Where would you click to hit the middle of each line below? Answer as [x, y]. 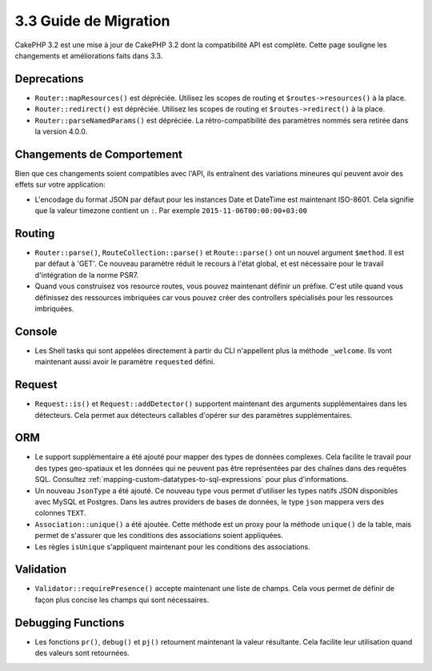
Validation [41, 570]
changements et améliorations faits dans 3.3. [89, 55]
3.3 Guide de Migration [92, 21]
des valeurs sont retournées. [82, 653]
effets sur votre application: [60, 185]
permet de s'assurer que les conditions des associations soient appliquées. [159, 536]
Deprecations [49, 79]
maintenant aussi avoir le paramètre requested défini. [125, 362]
